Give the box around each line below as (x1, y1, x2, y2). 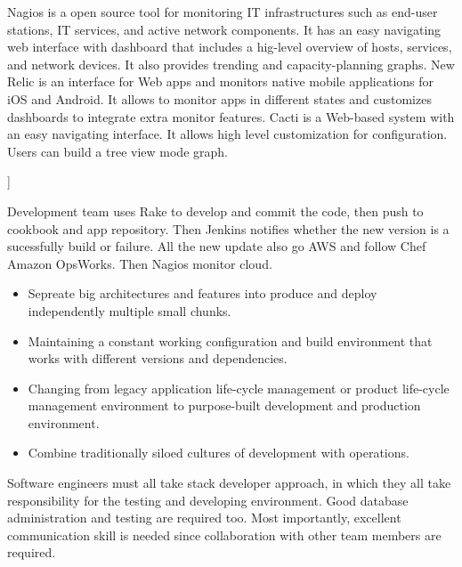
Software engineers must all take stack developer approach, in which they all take (7, 474, 451, 492)
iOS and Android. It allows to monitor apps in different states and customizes (7, 89, 432, 108)
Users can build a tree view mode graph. (7, 142, 228, 160)
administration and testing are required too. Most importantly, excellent (7, 508, 401, 527)
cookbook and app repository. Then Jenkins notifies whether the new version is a (7, 219, 450, 238)
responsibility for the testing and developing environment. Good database (7, 490, 409, 509)
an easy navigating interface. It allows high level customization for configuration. (7, 125, 448, 143)
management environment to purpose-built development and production (28, 396, 421, 415)
